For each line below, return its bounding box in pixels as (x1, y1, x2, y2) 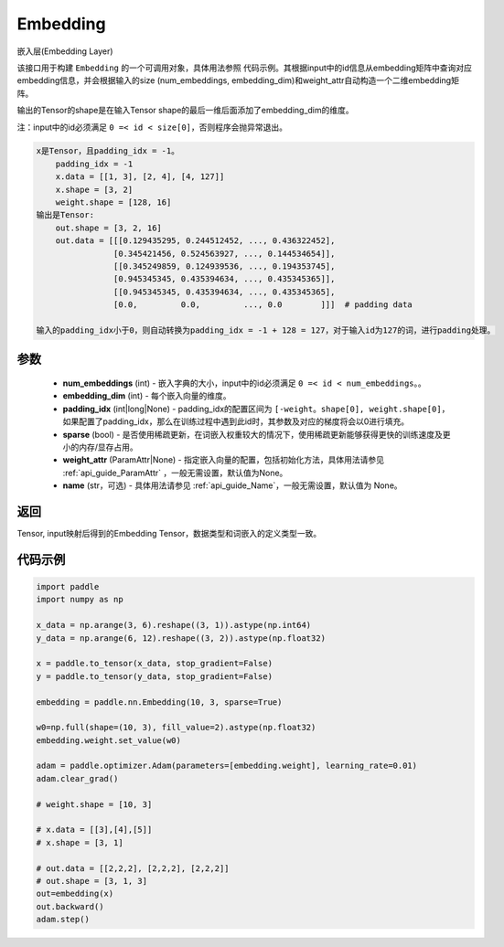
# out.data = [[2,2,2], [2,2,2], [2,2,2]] (36, 863, 230, 873)
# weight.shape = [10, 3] (36, 799, 153, 809)
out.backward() (36, 901, 104, 911)
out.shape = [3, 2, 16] (55, 222, 162, 233)
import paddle (36, 581, 100, 591)
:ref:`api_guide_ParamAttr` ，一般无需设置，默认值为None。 (62, 467, 288, 478)
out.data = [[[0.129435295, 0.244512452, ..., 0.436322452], (55, 236, 336, 246)
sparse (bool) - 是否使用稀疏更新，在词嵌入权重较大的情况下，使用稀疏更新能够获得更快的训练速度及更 (62, 429, 452, 440)
